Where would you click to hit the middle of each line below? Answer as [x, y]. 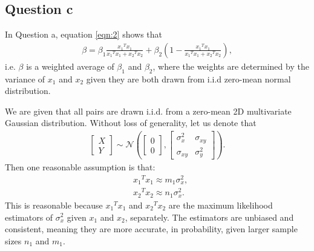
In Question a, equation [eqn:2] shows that [84, 34]
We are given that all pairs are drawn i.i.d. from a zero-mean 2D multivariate [148, 111]
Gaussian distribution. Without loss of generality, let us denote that [131, 123]
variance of [25, 79]
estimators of [29, 217]
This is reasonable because [54, 205]
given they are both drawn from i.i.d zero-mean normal [188, 79]
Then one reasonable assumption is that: [80, 167]
